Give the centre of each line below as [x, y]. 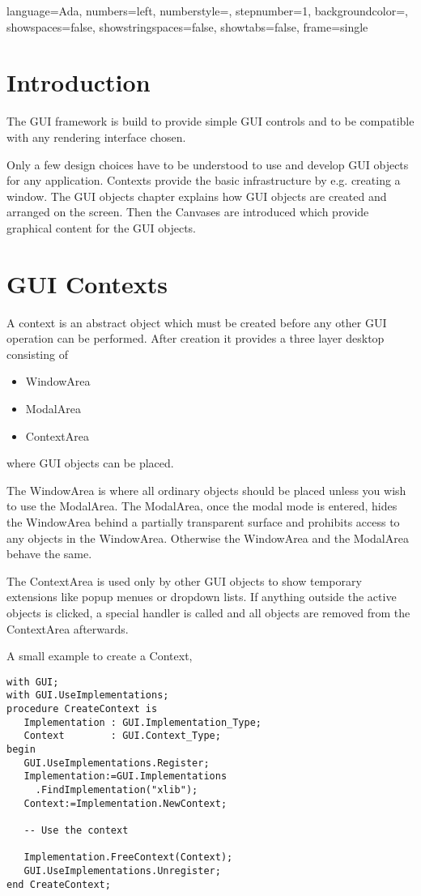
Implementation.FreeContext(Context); [128, 858]
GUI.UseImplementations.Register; [117, 763]
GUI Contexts [87, 283]
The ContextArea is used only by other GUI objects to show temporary [184, 580]
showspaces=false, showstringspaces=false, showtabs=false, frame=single [187, 26]
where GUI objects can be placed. [90, 463]
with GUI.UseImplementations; [88, 695]
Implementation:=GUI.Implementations [125, 777]
